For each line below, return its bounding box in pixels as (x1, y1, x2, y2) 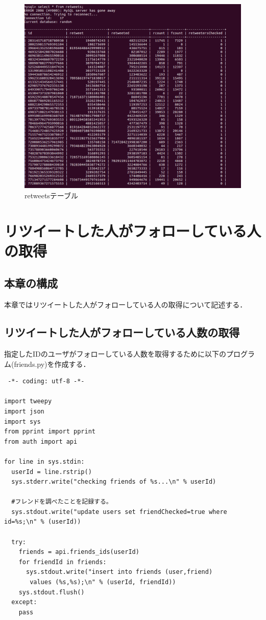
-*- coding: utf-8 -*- (8, 378, 85, 385)
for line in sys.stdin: (4, 458, 85, 465)
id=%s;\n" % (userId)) (4, 518, 81, 526)
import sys (4, 418, 41, 425)
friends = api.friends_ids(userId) (18, 548, 139, 556)
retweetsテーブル (25, 190, 79, 200)
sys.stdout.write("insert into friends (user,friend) (26, 568, 213, 576)
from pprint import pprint (4, 428, 95, 436)
